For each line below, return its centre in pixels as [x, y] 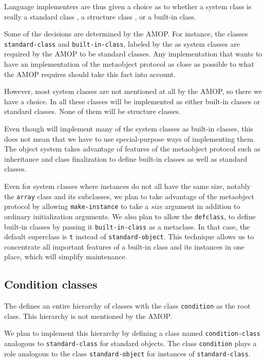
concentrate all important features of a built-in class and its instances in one [124, 246]
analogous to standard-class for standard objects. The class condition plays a [130, 343]
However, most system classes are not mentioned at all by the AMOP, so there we [133, 91]
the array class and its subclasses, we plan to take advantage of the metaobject [129, 196]
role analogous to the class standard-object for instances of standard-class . [127, 353]
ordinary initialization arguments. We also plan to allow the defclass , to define [130, 216]
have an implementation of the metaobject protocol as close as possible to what [129, 64]
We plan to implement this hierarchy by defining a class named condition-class [132, 333]
